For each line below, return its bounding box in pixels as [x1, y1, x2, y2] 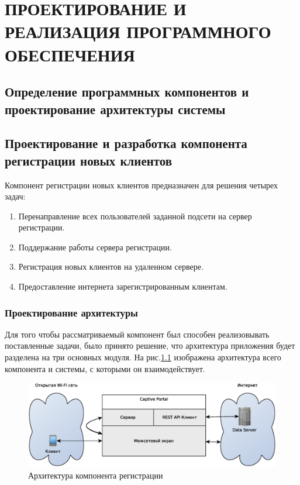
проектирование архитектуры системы [5, 99, 226, 118]
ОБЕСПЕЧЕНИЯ [5, 42, 135, 66]
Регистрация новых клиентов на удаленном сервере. [18, 260, 204, 273]
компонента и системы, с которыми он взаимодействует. [5, 362, 205, 374]
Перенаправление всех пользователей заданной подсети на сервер [18, 209, 252, 222]
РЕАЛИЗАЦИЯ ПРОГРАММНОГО [5, 19, 271, 43]
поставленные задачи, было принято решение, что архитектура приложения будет [5, 339, 295, 352]
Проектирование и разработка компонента [5, 134, 247, 152]
